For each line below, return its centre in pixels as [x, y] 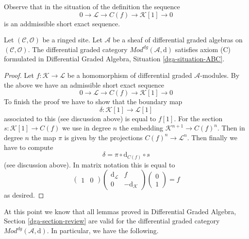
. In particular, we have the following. [103, 230]
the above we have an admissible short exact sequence [84, 84]
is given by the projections [103, 137]
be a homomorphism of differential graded [130, 75]
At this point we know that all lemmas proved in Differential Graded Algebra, [120, 211]
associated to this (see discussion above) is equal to [80, 118]
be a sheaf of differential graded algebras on [178, 40]
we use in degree [87, 128]
